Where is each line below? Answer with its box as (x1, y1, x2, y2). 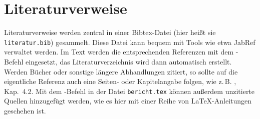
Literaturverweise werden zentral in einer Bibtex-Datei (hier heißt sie (4, 27, 216, 37)
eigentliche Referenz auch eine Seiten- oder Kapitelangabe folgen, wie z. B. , (4, 76, 236, 86)
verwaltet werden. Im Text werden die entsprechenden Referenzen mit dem (4, 46, 234, 57)
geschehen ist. (4, 105, 46, 115)
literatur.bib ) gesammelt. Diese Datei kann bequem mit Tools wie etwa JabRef (4, 36, 255, 47)
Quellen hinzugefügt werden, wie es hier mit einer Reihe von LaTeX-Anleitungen (4, 95, 252, 106)
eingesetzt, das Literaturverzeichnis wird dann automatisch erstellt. (25, 56, 232, 66)
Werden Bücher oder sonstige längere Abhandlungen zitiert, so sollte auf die (4, 66, 238, 76)
